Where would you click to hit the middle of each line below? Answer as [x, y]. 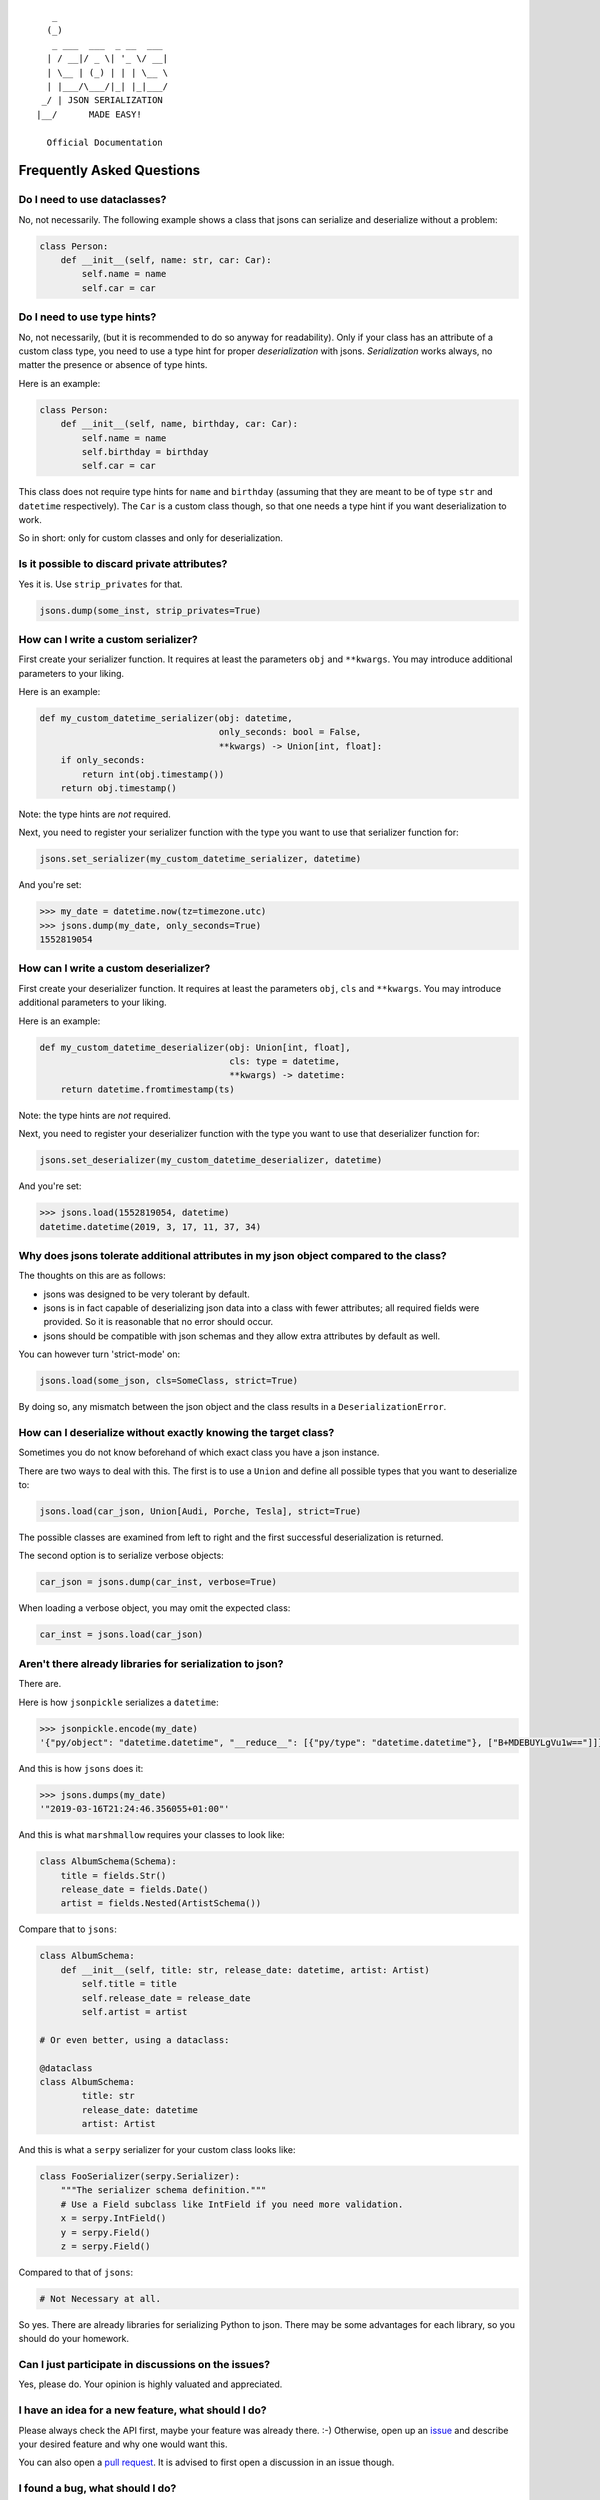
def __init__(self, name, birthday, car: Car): [179, 424]
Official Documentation [105, 142]
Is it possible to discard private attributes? [123, 564]
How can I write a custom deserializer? [114, 968]
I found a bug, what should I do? [97, 2488]
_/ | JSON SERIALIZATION [102, 100]
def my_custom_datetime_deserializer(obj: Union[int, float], [195, 1047]
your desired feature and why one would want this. [123, 2444]
